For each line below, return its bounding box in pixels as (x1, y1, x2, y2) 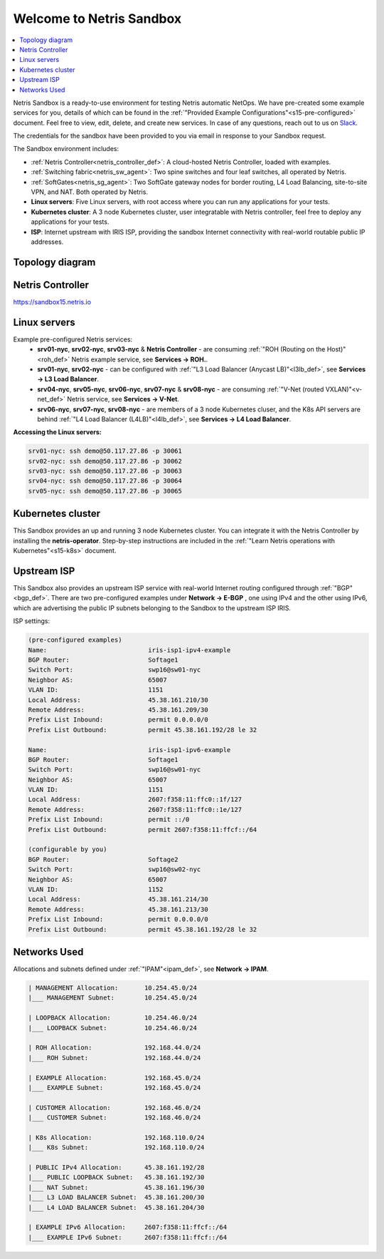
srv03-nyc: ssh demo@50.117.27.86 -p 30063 (28, 467, 183, 476)
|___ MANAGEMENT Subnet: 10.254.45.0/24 (28, 994, 197, 1002)
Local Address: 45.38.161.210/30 (28, 696, 209, 704)
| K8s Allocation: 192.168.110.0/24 (28, 1134, 205, 1141)
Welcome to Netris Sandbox (13, 11, 182, 26)
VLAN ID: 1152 (28, 885, 164, 893)
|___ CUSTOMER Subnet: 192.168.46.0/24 (28, 1114, 201, 1122)
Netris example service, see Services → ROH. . (71, 355, 208, 364)
